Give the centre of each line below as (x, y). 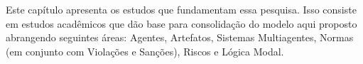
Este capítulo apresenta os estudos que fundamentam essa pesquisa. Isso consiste (181, 9)
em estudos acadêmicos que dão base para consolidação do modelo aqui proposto (181, 23)
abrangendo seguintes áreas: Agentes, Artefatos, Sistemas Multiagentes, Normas (180, 37)
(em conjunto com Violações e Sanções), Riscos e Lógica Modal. (145, 51)
